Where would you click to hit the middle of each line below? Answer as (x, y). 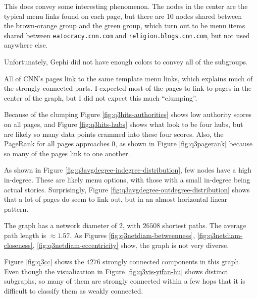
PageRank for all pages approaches (57, 144)
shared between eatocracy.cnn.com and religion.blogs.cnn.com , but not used (127, 35)
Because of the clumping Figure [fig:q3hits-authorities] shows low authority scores (128, 114)
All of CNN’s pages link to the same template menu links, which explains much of (128, 78)
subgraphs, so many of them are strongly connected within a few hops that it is (125, 281)
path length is (25, 235)
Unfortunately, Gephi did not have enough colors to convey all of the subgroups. (126, 62)
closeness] (18, 245)
